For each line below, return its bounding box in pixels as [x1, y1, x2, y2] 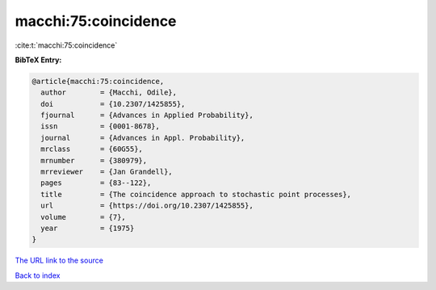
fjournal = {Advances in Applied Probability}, [40, 111, 254, 120]
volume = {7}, [40, 212, 127, 221]
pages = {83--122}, [40, 179, 152, 187]
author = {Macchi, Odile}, [40, 88, 178, 97]
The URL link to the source [15, 255, 104, 266]
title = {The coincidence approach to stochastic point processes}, [40, 190, 351, 199]
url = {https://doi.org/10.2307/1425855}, [40, 201, 254, 210]
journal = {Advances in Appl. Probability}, [40, 133, 245, 142]
